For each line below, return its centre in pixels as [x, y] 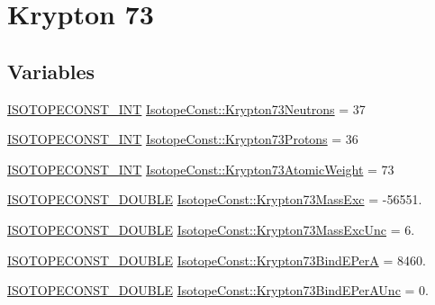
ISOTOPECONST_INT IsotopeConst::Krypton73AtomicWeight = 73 [201, 169]
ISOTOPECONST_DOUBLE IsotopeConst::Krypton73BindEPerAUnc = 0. [218, 290]
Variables [51, 71]
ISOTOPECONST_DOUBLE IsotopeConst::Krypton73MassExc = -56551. [215, 199]
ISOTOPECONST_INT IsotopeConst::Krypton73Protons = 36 [183, 139]
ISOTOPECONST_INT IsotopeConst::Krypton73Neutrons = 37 [186, 108]
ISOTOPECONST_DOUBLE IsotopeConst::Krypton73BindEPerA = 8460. [217, 260]
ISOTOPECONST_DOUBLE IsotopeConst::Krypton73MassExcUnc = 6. [211, 229]
